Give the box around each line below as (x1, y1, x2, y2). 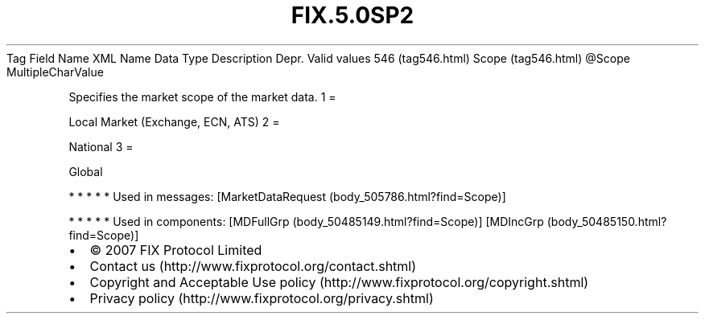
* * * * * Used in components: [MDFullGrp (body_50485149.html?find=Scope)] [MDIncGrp (68, 214, 544, 228)
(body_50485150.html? (546, 214, 667, 228)
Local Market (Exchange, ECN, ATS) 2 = (68, 114, 280, 129)
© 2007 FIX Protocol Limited (89, 241, 262, 258)
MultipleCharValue (6, 64, 104, 79)
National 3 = (68, 139, 134, 154)
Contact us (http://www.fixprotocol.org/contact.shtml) (89, 257, 417, 274)
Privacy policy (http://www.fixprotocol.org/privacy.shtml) (89, 289, 434, 306)
